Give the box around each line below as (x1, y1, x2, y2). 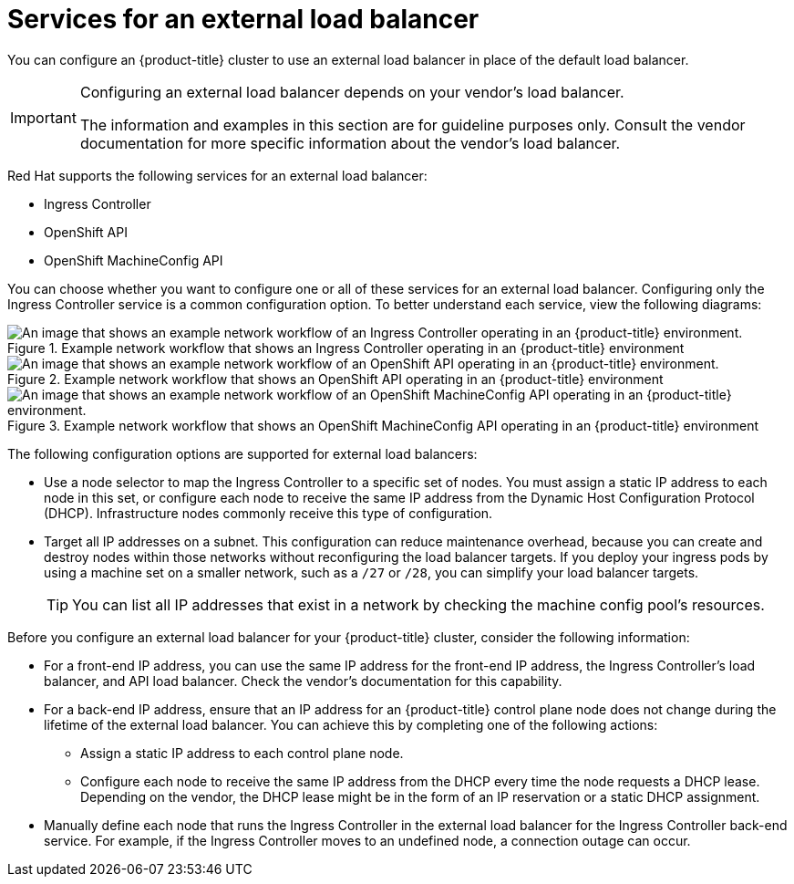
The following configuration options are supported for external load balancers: (7, 445, 478, 462)
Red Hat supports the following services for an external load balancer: (7, 167, 428, 183)
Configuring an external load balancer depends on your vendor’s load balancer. (79, 82, 624, 101)
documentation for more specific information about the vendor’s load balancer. (79, 133, 621, 152)
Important (10, 108, 77, 127)
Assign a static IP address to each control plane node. (80, 744, 404, 761)
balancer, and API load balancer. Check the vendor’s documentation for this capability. (44, 672, 562, 689)
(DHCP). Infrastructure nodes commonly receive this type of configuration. (44, 504, 493, 521)
